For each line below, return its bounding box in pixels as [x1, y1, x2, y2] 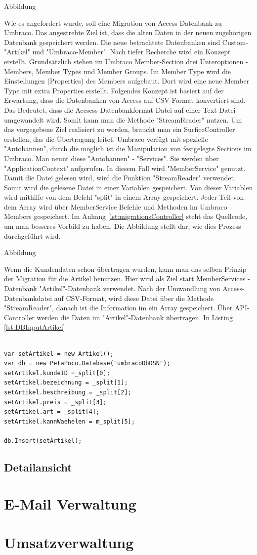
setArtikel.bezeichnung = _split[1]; [4, 379, 128, 386]
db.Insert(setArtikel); [4, 437, 82, 444]
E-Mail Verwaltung [4, 493, 136, 513]
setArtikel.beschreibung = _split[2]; [4, 388, 131, 396]
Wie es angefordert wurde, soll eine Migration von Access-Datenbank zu [4, 17, 222, 28]
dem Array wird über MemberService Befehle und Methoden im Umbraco [4, 201, 227, 212]
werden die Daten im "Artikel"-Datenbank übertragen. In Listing [37, 312, 233, 322]
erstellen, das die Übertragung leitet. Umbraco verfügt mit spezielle [4, 133, 208, 144]
